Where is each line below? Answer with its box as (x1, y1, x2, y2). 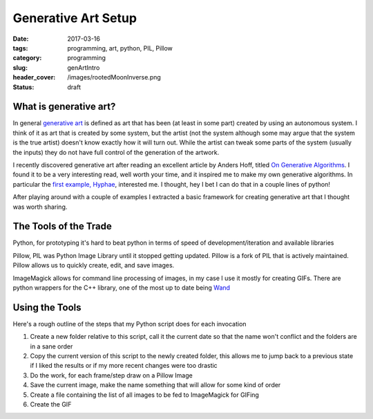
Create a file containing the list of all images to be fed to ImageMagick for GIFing (30, 391, 259, 399)
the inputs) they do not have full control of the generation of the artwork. (12, 148, 220, 156)
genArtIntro (67, 63, 100, 72)
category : (12, 54, 42, 62)
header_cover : (12, 73, 56, 82)
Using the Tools (12, 301, 82, 313)
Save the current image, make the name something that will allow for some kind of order (30, 381, 281, 389)
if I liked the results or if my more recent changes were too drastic (30, 362, 218, 370)
